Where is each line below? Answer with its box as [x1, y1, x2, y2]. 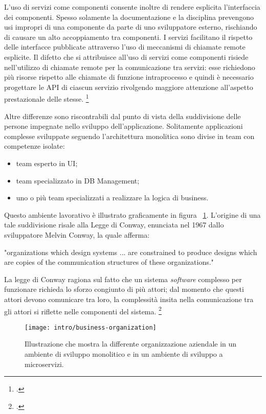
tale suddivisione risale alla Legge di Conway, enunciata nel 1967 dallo [4, 219, 224, 230]
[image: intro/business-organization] [25, 324, 157, 331]
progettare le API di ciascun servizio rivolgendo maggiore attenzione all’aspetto [4, 81, 253, 92]
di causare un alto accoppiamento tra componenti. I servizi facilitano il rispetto [4, 31, 253, 42]
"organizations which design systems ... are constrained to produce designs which [4, 246, 257, 257]
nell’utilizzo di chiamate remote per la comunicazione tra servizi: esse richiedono [4, 61, 255, 72]
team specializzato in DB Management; [16, 175, 140, 186]
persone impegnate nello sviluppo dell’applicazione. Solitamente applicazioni [4, 121, 243, 131]
